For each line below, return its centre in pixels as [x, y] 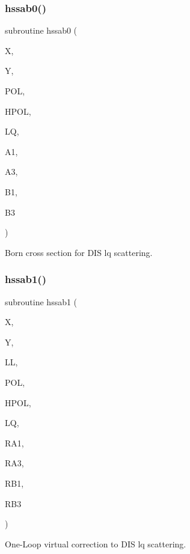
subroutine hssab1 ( [41, 301]
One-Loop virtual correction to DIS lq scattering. [96, 543]
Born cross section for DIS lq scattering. [79, 252]
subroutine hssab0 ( [41, 30]
